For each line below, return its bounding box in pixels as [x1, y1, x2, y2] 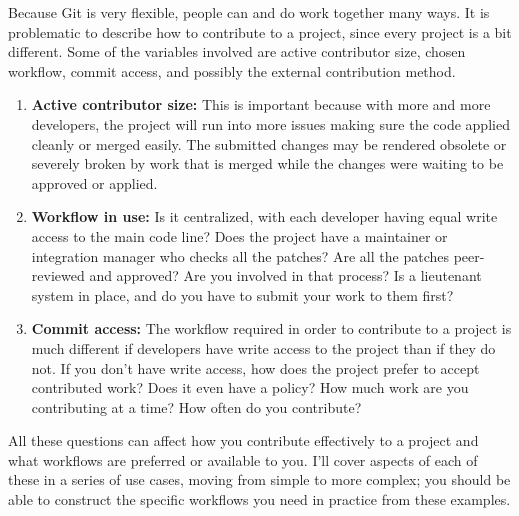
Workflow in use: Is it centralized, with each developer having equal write [31, 206, 498, 227]
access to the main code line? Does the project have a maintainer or [31, 225, 448, 246]
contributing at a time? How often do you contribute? [31, 396, 362, 417]
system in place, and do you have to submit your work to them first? [31, 284, 454, 305]
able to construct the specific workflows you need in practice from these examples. [8, 489, 511, 510]
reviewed [31, 265, 85, 286]
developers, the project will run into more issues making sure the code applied [31, 113, 510, 134]
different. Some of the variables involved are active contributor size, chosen [8, 41, 466, 62]
